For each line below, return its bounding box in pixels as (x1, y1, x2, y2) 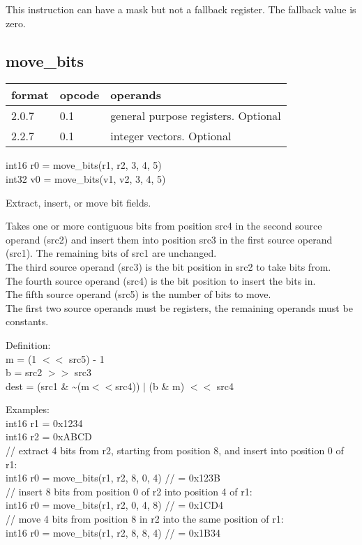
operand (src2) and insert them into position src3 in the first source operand (6, 232, 333, 246)
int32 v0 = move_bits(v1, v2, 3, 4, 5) (6, 171, 166, 186)
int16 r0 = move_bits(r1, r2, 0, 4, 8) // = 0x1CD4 (6, 498, 223, 512)
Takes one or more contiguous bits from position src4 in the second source (6, 218, 322, 233)
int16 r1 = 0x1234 (6, 415, 83, 430)
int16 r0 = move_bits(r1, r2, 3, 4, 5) (6, 158, 162, 172)
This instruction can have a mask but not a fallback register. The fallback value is (6, 2, 356, 16)
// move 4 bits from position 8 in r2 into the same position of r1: (6, 512, 284, 526)
